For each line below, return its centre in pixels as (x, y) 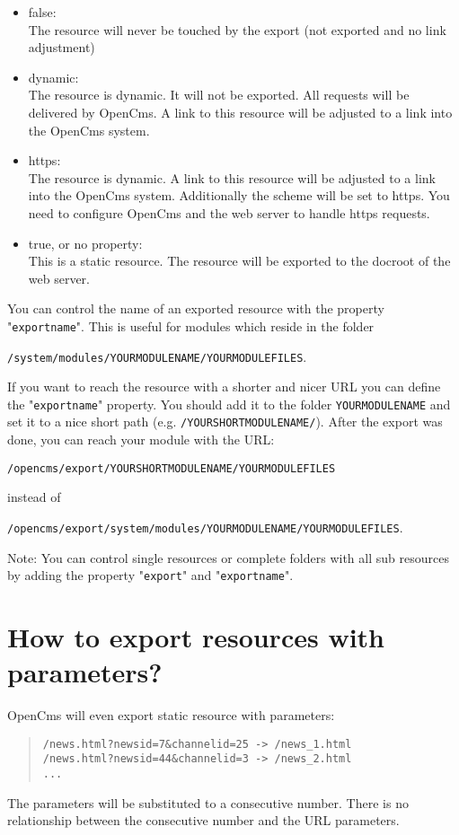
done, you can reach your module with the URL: (141, 439)
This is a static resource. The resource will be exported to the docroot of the (239, 261)
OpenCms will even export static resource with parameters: (171, 715)
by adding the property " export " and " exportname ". (150, 575)
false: (42, 12)
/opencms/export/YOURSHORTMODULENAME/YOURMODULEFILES (172, 468)
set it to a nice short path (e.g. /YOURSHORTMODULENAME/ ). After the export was (225, 422)
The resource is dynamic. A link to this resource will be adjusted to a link (232, 177)
